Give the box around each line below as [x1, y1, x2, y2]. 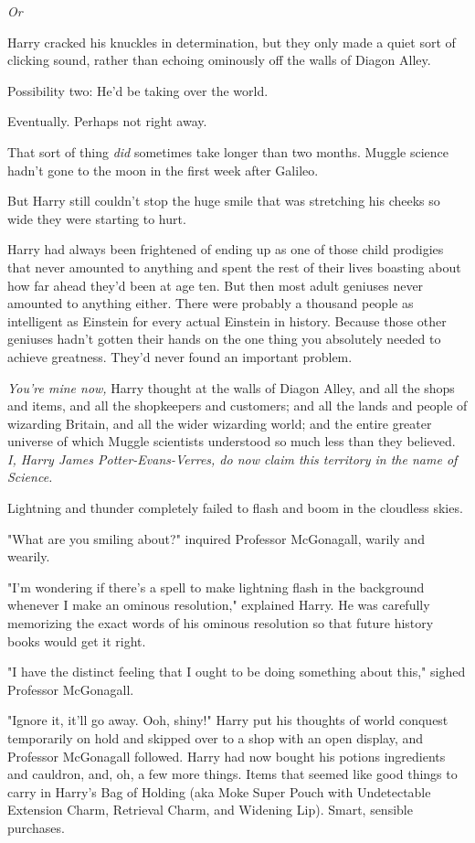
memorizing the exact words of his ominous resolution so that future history [7, 614, 434, 633]
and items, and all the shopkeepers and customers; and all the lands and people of [7, 396, 468, 415]
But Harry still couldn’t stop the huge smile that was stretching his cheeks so [7, 191, 440, 210]
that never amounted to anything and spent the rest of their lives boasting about [7, 257, 461, 276]
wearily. [7, 547, 50, 566]
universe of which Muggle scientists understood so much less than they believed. [7, 432, 456, 451]
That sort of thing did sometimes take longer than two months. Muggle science [7, 142, 449, 161]
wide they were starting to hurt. [7, 208, 186, 228]
